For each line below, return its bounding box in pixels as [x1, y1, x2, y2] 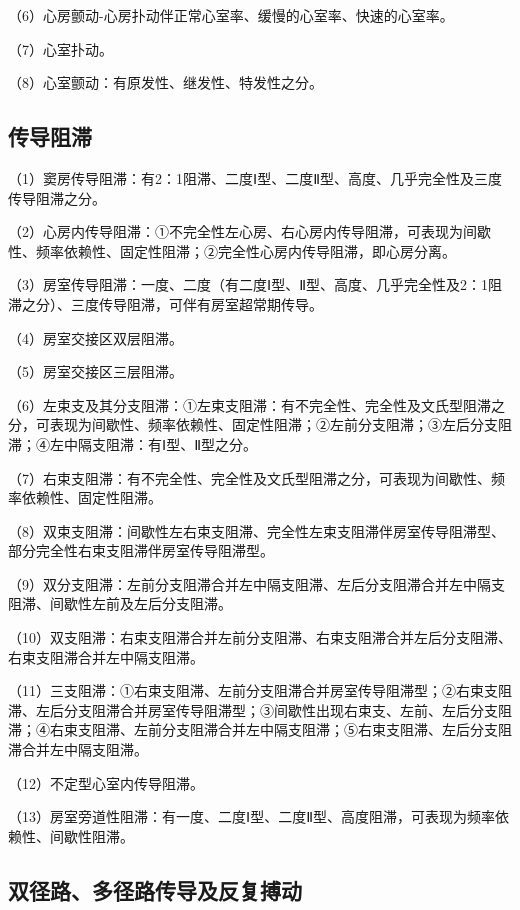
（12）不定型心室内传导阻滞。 [8, 772, 204, 793]
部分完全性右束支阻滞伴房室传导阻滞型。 [8, 540, 274, 561]
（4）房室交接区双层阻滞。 [8, 327, 183, 348]
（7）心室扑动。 [8, 38, 113, 59]
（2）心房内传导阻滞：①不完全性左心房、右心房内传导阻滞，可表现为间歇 [8, 221, 491, 242]
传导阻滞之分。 [8, 187, 106, 208]
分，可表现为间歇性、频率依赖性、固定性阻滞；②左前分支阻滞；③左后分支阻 [8, 414, 512, 435]
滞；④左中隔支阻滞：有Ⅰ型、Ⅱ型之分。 [8, 433, 258, 454]
